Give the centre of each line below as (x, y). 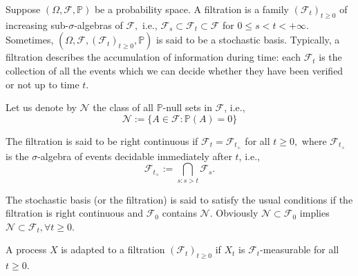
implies (314, 213)
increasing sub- (37, 24)
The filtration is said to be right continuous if (102, 140)
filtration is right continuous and (74, 213)
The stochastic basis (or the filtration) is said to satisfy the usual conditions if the (179, 199)
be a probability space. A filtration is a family (191, 9)
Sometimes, (30, 40)
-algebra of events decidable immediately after (135, 156)
